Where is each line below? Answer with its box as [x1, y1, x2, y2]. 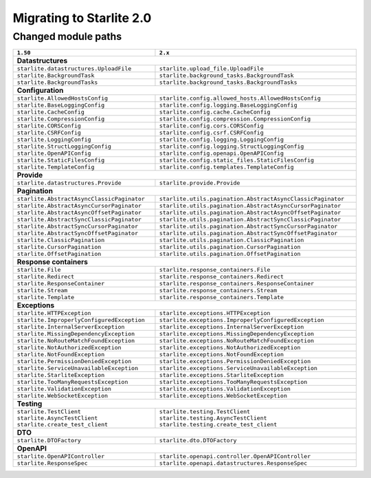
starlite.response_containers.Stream [159, 287, 278, 294]
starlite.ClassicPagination [16, 237, 105, 244]
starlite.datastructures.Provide [16, 180, 122, 187]
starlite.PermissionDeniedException [16, 358, 132, 365]
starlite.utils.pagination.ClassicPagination [159, 237, 304, 244]
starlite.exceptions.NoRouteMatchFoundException [159, 337, 315, 345]
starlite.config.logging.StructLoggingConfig [159, 143, 304, 151]
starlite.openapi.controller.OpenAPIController [159, 453, 311, 460]
